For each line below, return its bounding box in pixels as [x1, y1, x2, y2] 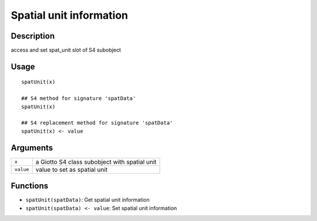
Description [11, 31, 55, 41]
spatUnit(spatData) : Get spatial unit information [25, 196, 150, 203]
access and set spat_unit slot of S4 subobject [11, 47, 122, 54]
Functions [11, 181, 49, 191]
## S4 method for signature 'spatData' [21, 95, 136, 102]
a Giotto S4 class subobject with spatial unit [35, 158, 157, 166]
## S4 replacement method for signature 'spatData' [21, 120, 173, 126]
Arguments [11, 143, 53, 153]
